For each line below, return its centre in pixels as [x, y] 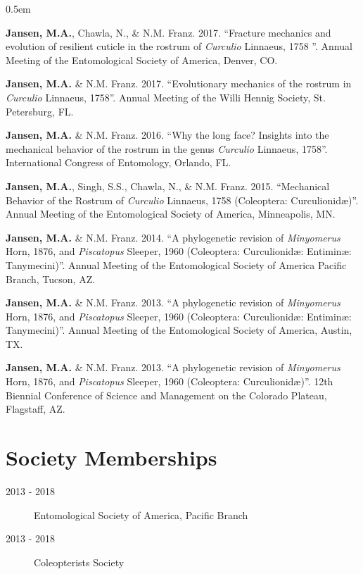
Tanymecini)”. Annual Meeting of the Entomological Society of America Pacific [176, 264]
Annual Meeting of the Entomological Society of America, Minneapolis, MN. [171, 214]
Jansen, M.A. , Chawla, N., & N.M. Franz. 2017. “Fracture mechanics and [168, 32]
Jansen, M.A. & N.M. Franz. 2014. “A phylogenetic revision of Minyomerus [173, 237]
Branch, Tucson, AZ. [51, 279]
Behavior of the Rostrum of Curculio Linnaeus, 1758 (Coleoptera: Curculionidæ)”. [182, 200]
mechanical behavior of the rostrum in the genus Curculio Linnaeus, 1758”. [167, 148]
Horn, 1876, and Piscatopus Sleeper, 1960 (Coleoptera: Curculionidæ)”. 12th [170, 381]
